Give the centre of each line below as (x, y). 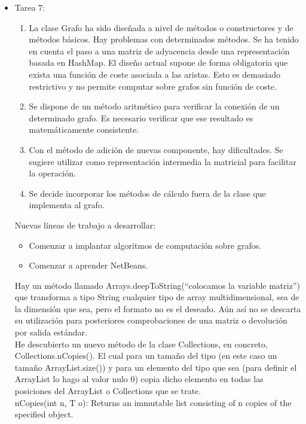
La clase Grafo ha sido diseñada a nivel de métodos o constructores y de (161, 27)
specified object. (44, 414)
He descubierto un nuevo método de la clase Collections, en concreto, (141, 344)
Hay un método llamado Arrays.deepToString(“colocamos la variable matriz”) (157, 285)
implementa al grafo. (67, 205)
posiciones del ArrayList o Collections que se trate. (108, 391)
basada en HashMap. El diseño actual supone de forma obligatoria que (158, 62)
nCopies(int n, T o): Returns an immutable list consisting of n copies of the (153, 402)
